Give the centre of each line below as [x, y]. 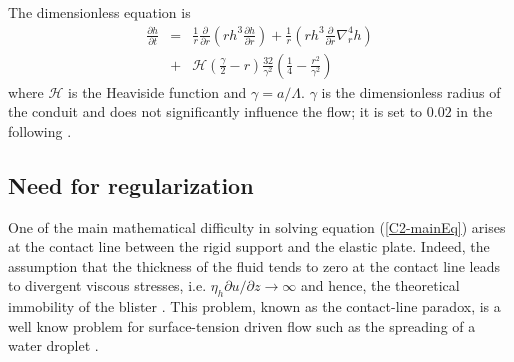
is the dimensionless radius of [411, 91]
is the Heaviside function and [157, 91]
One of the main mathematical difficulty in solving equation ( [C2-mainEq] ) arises [257, 226]
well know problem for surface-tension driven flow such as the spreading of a [242, 325]
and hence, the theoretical [380, 285]
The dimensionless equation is [99, 12]
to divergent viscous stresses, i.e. [107, 285]
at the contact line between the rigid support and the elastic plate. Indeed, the [249, 246]
